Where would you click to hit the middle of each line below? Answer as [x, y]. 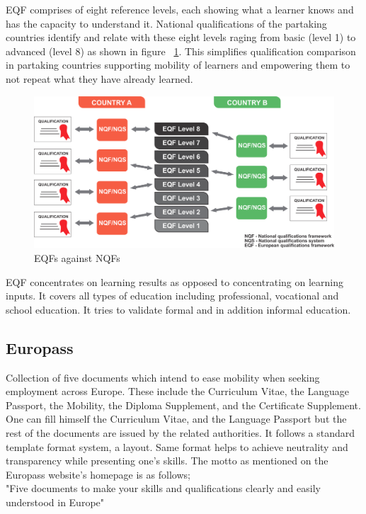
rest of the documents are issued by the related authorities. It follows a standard [181, 433]
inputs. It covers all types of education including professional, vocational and [172, 296]
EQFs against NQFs [77, 258]
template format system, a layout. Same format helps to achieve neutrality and [177, 446]
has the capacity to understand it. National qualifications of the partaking [166, 23]
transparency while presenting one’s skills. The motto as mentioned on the [167, 461]
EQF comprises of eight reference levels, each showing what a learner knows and [180, 9]
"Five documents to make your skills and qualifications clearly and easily [163, 488]
